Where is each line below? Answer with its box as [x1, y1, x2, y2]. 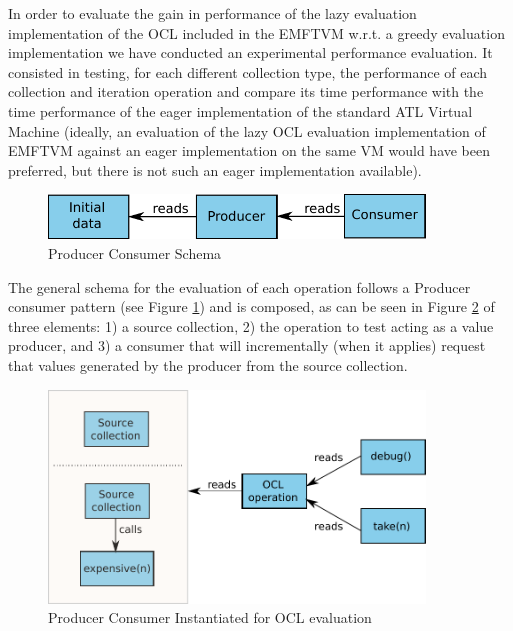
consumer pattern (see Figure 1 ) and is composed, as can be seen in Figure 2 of [8, 296, 495, 317]
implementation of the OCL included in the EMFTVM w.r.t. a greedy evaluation [8, 22, 505, 43]
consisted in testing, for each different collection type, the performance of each [8, 61, 488, 82]
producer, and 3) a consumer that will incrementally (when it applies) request [8, 335, 486, 356]
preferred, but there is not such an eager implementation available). [8, 159, 422, 180]
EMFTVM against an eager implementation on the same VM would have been [8, 140, 491, 161]
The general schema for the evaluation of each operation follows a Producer [8, 276, 471, 297]
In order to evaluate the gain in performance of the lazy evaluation [8, 3, 417, 23]
